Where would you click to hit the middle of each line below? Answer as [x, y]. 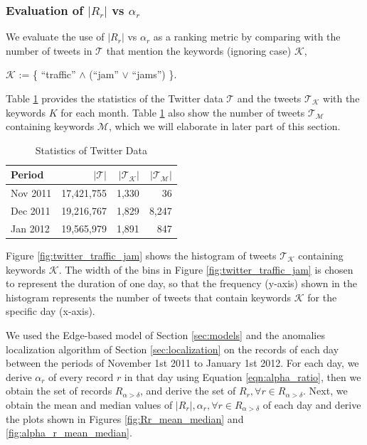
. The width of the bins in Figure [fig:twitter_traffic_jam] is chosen [206, 269]
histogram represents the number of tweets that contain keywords [149, 297]
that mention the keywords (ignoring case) [199, 50]
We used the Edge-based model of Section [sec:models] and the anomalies [165, 334]
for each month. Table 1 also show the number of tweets [183, 112]
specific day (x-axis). [50, 311]
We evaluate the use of [55, 37]
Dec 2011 [31, 211]
